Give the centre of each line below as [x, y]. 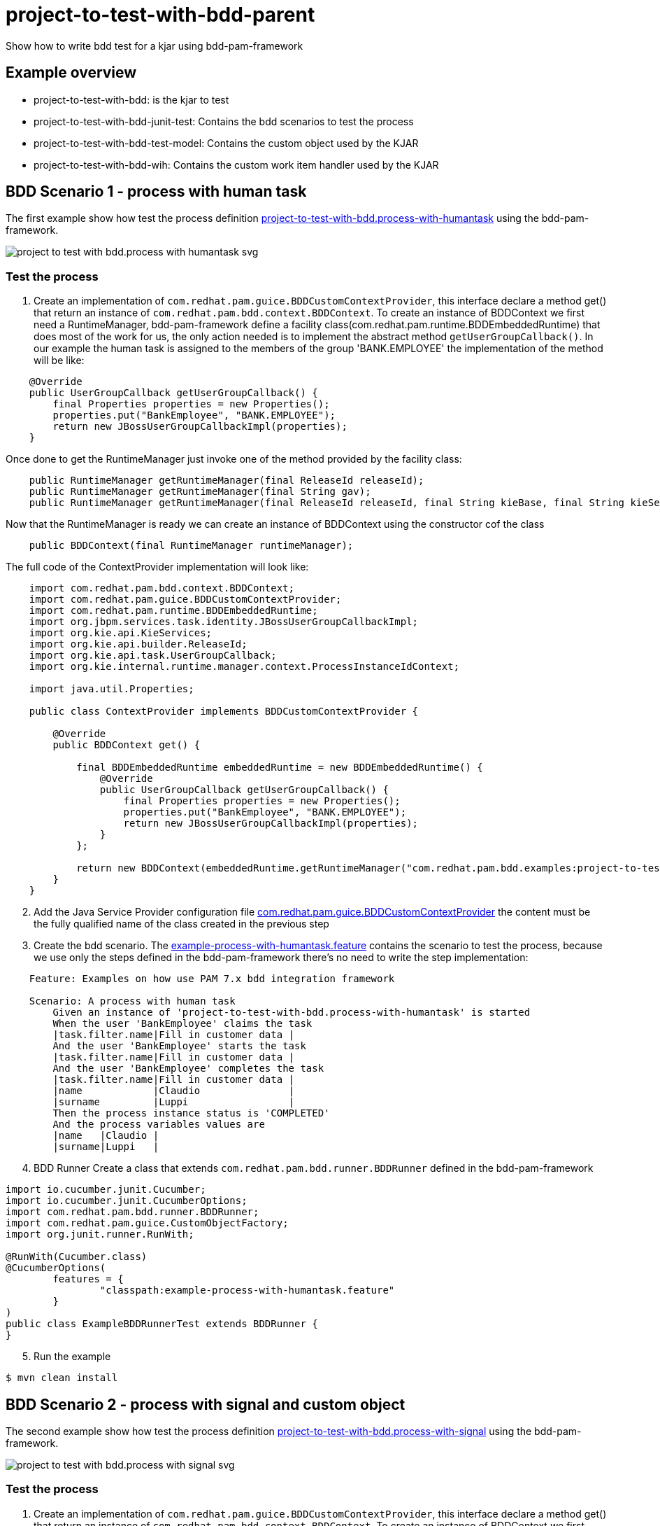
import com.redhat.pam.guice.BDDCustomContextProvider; [185, 600]
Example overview [71, 73]
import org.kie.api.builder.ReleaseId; [138, 644]
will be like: [59, 360]
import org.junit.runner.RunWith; [100, 1234]
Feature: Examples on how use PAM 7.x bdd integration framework [212, 979]
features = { [88, 1279]
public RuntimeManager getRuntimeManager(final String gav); [200, 492]
